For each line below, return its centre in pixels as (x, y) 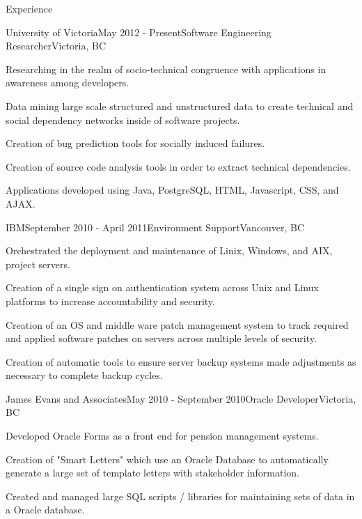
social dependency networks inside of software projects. (123, 119)
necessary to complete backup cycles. (84, 375)
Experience (29, 8)
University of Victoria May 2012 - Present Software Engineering (139, 32)
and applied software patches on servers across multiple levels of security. (161, 338)
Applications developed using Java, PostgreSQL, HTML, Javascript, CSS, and (172, 190)
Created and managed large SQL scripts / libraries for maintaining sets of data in (180, 496)
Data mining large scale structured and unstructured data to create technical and (180, 106)
